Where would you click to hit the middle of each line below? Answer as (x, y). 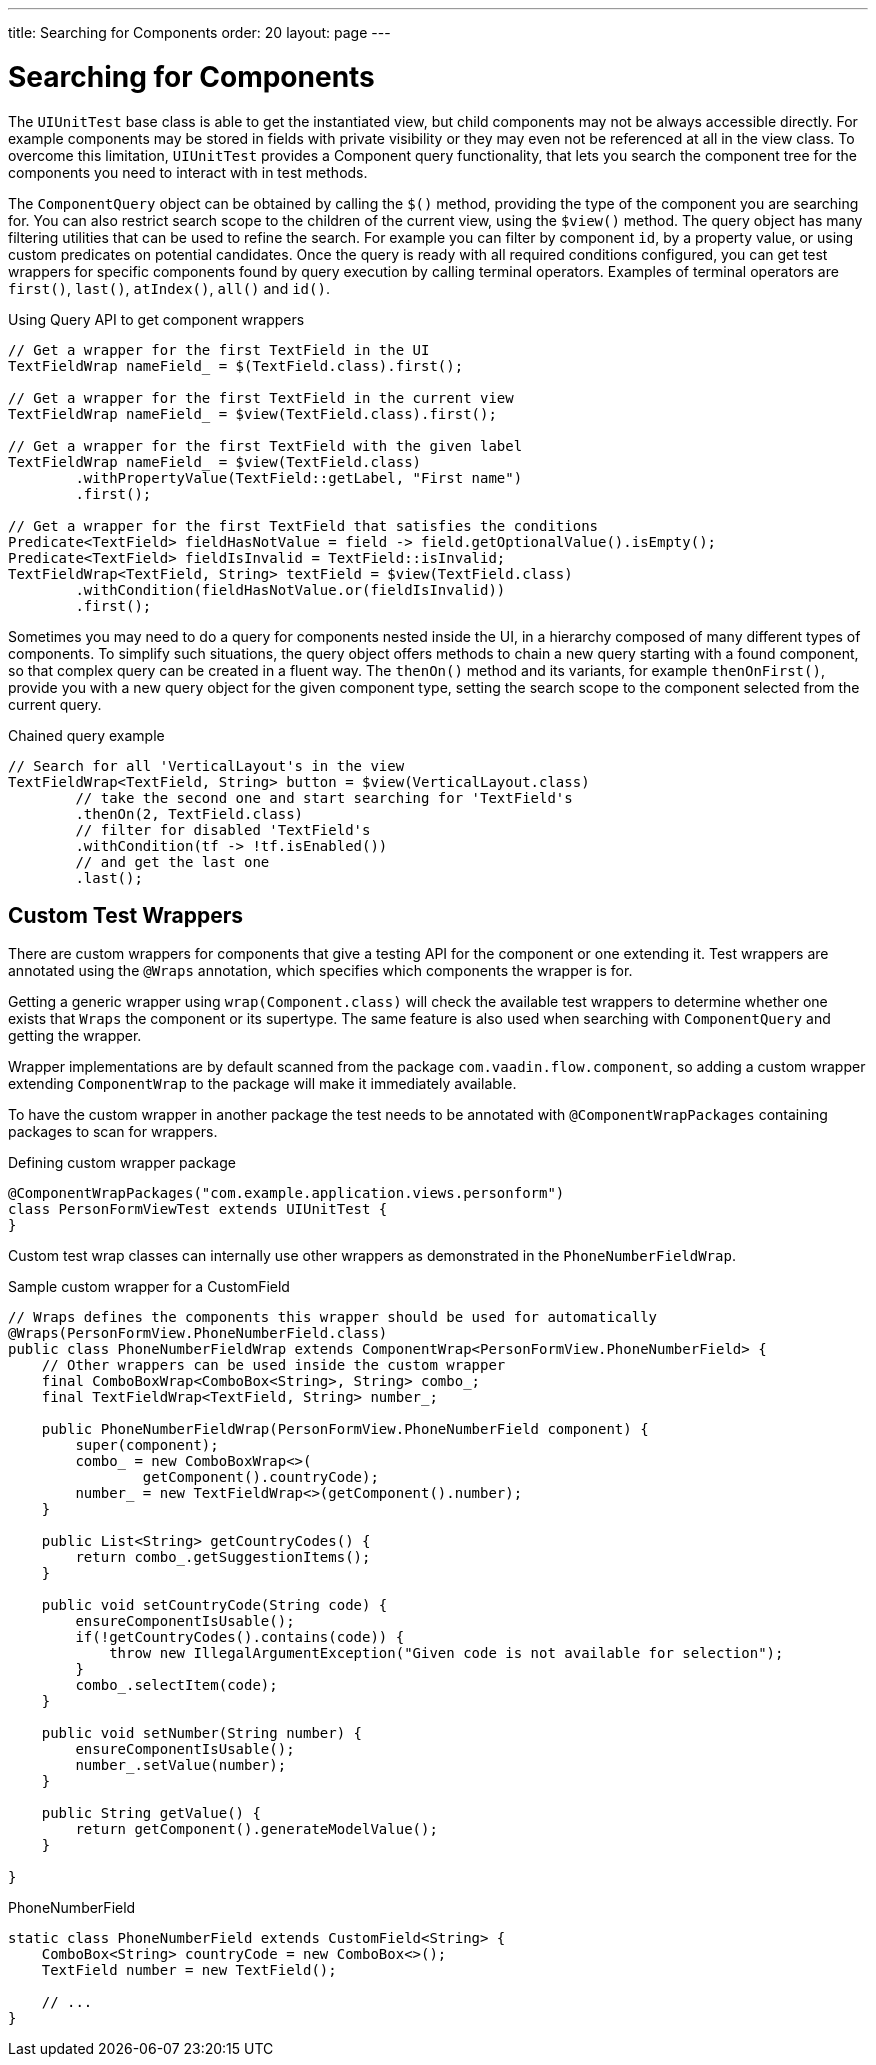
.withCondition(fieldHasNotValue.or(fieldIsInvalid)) (290, 589)
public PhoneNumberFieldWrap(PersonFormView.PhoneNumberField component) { (345, 1429)
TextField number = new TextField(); (189, 1970)
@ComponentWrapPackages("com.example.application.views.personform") (286, 1193)
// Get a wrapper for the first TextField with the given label (265, 445)
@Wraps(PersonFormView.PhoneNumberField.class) (198, 1333)
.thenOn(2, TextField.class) (189, 813)
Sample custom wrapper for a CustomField (149, 1287)
